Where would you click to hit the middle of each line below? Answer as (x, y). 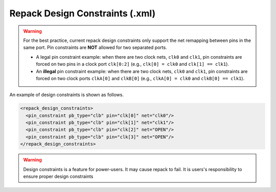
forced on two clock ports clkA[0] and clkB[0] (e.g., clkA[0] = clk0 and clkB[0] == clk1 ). (140, 78)
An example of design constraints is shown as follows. (66, 95)
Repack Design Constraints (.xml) (83, 13)
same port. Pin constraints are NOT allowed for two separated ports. (95, 47)
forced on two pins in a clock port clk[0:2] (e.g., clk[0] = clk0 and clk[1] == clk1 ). (133, 64)
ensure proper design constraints (58, 176)
